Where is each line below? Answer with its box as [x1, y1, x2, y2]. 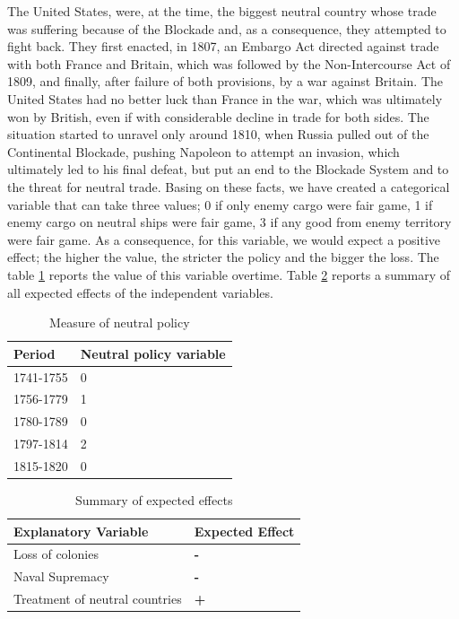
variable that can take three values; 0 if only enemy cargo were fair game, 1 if [7, 195, 433, 214]
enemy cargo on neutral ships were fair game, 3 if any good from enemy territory [7, 213, 452, 231]
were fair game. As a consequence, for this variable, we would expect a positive [7, 230, 441, 248]
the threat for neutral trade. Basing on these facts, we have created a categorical [7, 177, 450, 196]
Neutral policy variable [80, 344, 226, 362]
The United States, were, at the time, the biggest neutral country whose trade [7, 2, 437, 20]
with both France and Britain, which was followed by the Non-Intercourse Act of [7, 54, 451, 73]
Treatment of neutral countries [13, 589, 182, 608]
